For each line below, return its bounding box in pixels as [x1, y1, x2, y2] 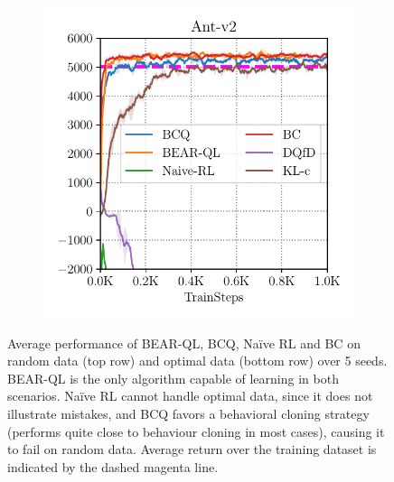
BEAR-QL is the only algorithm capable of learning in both [7, 368, 339, 387]
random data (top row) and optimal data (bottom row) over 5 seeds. [7, 351, 388, 370]
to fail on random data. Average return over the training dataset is [7, 440, 377, 459]
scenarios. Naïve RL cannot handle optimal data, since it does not [7, 386, 373, 405]
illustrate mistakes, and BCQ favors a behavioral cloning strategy [7, 403, 370, 422]
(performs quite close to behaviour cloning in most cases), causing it [7, 422, 385, 440]
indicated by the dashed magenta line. [7, 457, 219, 476]
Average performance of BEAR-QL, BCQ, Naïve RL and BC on [7, 333, 361, 352]
